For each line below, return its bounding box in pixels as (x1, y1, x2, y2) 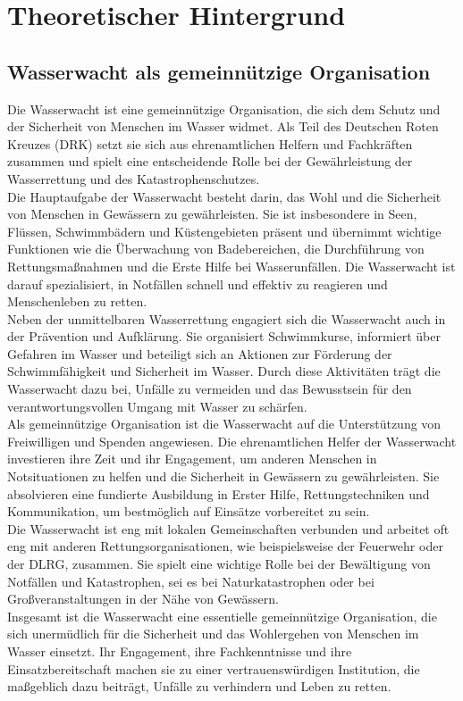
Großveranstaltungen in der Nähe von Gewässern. (7, 589, 279, 608)
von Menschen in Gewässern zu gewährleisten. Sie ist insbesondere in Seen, (7, 204, 417, 223)
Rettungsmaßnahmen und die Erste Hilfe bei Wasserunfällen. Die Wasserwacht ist (7, 256, 456, 275)
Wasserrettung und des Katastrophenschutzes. (7, 169, 260, 188)
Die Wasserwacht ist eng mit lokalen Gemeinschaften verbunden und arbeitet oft (7, 519, 450, 538)
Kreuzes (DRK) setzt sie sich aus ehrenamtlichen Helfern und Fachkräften (7, 134, 413, 153)
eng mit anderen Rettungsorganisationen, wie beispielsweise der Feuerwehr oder (7, 537, 443, 555)
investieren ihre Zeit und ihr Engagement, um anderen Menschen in (7, 449, 377, 468)
